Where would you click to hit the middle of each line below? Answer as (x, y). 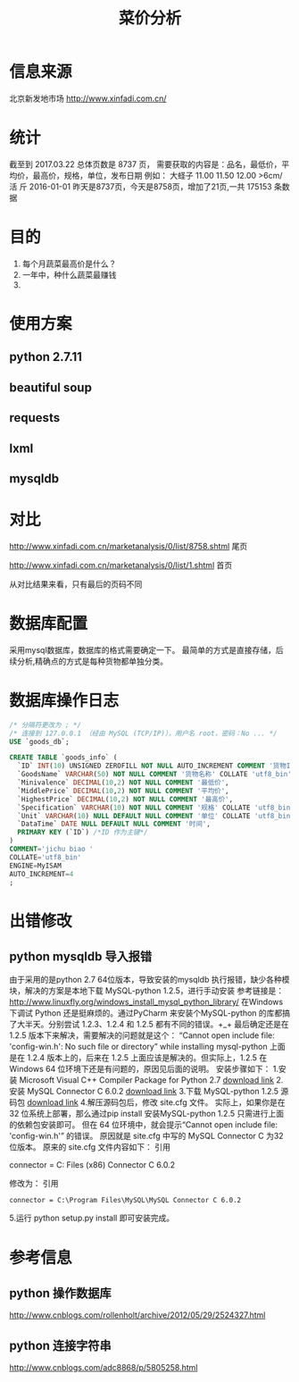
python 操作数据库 (60, 1293)
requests (35, 418)
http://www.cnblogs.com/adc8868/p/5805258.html (104, 1368)
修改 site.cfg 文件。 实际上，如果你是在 (213, 1102)
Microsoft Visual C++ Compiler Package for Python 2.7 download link (147, 1080)
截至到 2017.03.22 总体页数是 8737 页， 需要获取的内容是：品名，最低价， (145, 164)
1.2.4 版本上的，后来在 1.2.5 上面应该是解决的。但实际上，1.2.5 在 (147, 1058)
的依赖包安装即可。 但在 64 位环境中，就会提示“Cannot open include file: (144, 1125)
